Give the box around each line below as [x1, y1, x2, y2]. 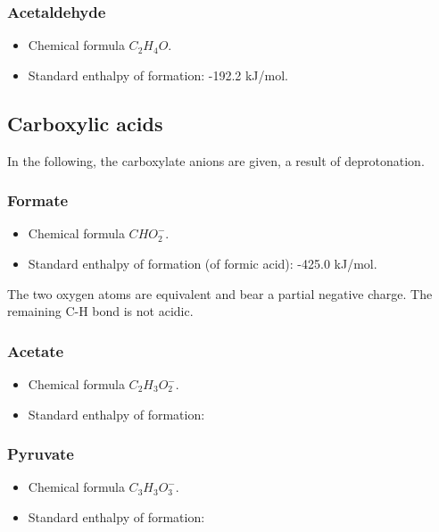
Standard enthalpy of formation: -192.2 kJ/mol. [28, 65, 289, 84]
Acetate [7, 339, 64, 362]
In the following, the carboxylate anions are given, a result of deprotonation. [7, 151, 425, 170]
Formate [7, 189, 69, 212]
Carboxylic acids [7, 109, 163, 137]
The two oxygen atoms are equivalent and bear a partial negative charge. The [7, 284, 433, 303]
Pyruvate [7, 443, 74, 465]
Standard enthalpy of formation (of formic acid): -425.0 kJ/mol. [28, 254, 377, 273]
